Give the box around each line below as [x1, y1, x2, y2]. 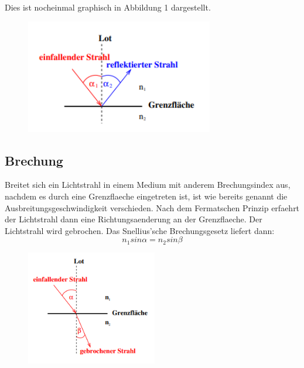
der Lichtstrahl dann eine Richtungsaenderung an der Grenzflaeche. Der [5, 213, 262, 225]
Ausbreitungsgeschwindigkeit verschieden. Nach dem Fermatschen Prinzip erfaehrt [5, 201, 300, 214]
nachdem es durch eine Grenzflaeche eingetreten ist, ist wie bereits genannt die [5, 190, 288, 202]
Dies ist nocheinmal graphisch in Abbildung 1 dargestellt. [5, 1, 211, 13]
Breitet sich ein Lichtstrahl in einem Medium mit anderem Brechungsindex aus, [5, 178, 291, 191]
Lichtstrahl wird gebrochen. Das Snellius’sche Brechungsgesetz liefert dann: [5, 224, 275, 236]
